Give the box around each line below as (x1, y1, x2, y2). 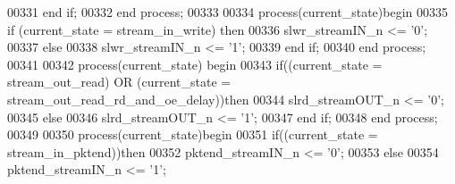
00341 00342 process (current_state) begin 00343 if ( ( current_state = (7, 54, 383, 73)
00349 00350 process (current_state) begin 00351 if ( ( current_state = (7, 125, 378, 144)
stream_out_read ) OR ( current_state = (7, 72, 232, 91)
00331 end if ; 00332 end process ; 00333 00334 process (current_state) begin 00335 (7, 3, 448, 21)
